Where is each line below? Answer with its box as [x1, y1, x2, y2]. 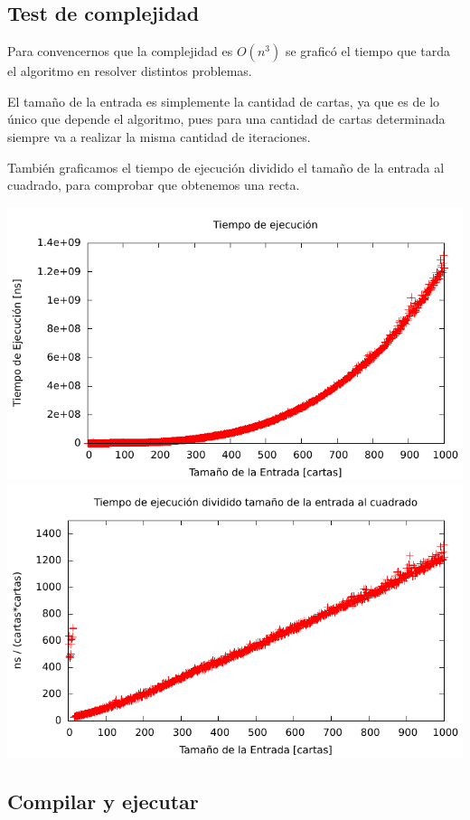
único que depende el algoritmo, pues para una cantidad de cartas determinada [7, 109, 446, 128]
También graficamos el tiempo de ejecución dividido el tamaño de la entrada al [7, 157, 445, 176]
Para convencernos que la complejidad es [7, 42, 233, 61]
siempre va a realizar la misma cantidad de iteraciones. [7, 127, 311, 146]
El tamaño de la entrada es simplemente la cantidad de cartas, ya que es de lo [7, 91, 440, 110]
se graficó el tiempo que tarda [285, 42, 451, 61]
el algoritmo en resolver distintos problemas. [7, 61, 252, 80]
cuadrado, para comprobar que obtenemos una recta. [7, 175, 300, 194]
